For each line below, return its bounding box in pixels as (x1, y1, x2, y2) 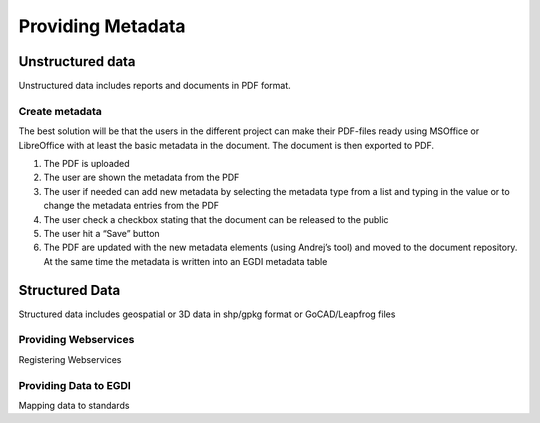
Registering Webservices (18, 353, 122, 365)
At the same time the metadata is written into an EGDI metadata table (43, 255, 328, 267)
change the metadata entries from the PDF (43, 200, 220, 212)
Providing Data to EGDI (18, 378, 132, 392)
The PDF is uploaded (43, 157, 130, 169)
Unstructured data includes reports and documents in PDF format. (18, 80, 292, 92)
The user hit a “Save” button (43, 227, 160, 239)
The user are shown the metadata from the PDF (43, 171, 240, 184)
